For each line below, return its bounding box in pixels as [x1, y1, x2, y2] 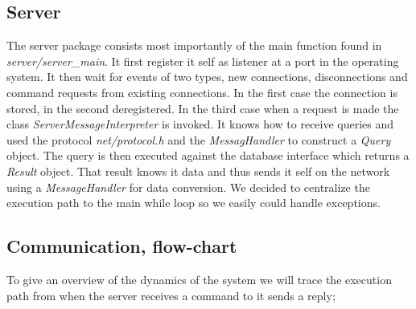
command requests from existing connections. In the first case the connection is [6, 83, 397, 100]
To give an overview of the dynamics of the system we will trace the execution [6, 270, 392, 287]
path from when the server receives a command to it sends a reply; [6, 287, 336, 303]
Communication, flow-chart [6, 234, 237, 258]
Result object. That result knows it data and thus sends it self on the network [6, 162, 390, 179]
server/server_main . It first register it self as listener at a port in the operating [6, 52, 399, 69]
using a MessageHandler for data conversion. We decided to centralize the [6, 178, 370, 195]
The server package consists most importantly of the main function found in [6, 37, 382, 54]
